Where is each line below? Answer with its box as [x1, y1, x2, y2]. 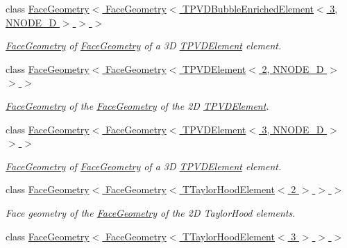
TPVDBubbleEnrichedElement [183, 1, 314, 15]
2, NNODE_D [262, 61, 324, 76]
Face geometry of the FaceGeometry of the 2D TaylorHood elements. [6, 205, 296, 220]
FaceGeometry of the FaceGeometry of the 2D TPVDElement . [6, 98, 269, 113]
